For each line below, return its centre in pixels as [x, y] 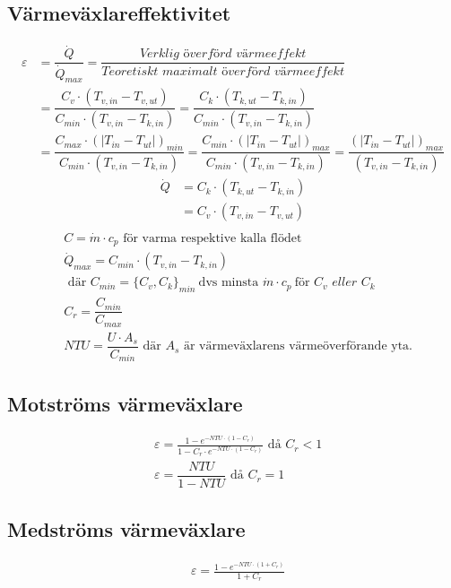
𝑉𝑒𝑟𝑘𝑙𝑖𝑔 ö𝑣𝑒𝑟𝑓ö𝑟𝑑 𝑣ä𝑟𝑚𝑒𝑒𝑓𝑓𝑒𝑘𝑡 [223, 54]
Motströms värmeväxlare [125, 403]
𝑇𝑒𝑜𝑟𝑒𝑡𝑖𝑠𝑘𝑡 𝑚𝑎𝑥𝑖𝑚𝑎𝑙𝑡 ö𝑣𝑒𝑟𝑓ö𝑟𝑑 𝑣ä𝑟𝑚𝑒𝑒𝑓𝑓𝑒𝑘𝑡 [223, 71]
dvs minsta [229, 283]
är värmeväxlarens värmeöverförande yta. [298, 346]
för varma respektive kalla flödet [212, 238]
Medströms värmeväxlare [126, 529]
